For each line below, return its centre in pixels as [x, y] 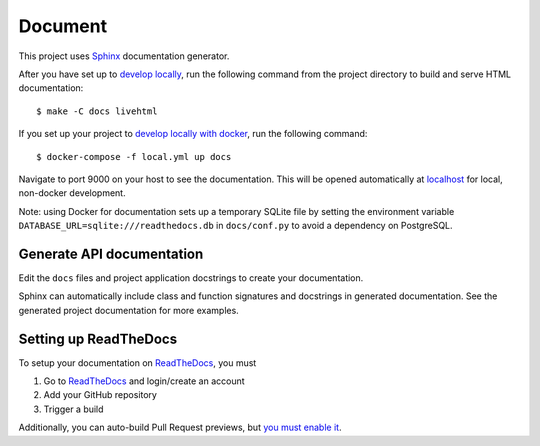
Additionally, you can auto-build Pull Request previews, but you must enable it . [180, 427]
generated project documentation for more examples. [128, 310]
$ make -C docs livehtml [97, 111]
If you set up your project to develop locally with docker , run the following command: [193, 134]
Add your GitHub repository [100, 395]
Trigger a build [73, 409]
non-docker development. [72, 193]
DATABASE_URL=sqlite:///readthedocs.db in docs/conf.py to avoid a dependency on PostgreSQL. [236, 226]
